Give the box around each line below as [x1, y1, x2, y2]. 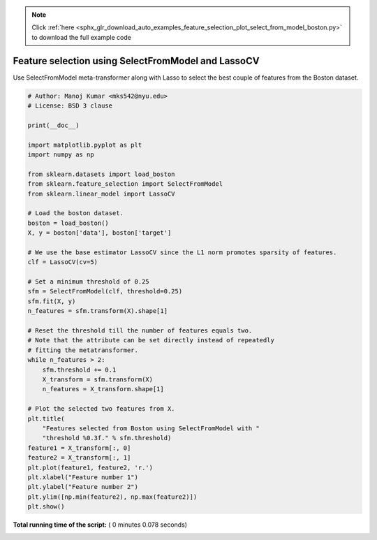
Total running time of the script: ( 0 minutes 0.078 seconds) [13, 520, 188, 529]
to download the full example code [31, 33, 132, 41]
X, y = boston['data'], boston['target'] [27, 229, 172, 237]
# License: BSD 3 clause [27, 102, 113, 110]
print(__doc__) [27, 121, 80, 129]
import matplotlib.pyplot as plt [27, 140, 142, 149]
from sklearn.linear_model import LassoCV [27, 189, 175, 198]
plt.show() [27, 503, 65, 511]
